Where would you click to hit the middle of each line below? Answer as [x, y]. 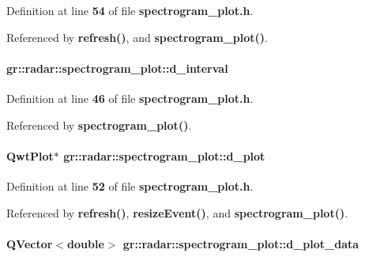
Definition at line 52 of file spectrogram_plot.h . [130, 185]
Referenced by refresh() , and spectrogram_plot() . [137, 37]
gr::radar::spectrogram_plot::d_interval [117, 68]
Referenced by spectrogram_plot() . [99, 125]
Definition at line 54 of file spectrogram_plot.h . [130, 10]
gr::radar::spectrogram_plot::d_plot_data [241, 243]
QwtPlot [30, 155]
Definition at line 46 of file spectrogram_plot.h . [130, 98]
